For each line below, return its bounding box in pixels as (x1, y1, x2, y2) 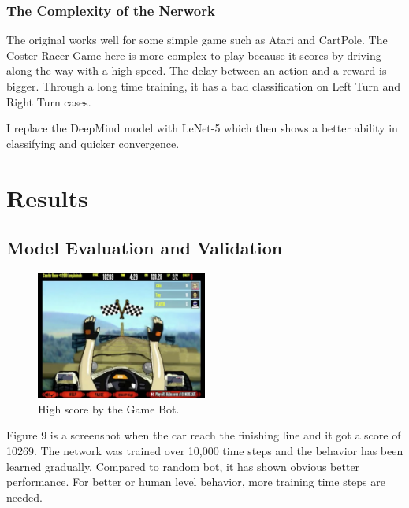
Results (6, 181, 88, 213)
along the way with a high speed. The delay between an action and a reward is (6, 62, 387, 79)
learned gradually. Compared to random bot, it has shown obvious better (6, 458, 360, 474)
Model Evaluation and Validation (6, 235, 283, 260)
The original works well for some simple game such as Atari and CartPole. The (6, 32, 388, 48)
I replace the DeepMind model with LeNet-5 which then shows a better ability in (6, 120, 398, 136)
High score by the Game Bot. (38, 400, 180, 417)
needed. (6, 488, 43, 505)
